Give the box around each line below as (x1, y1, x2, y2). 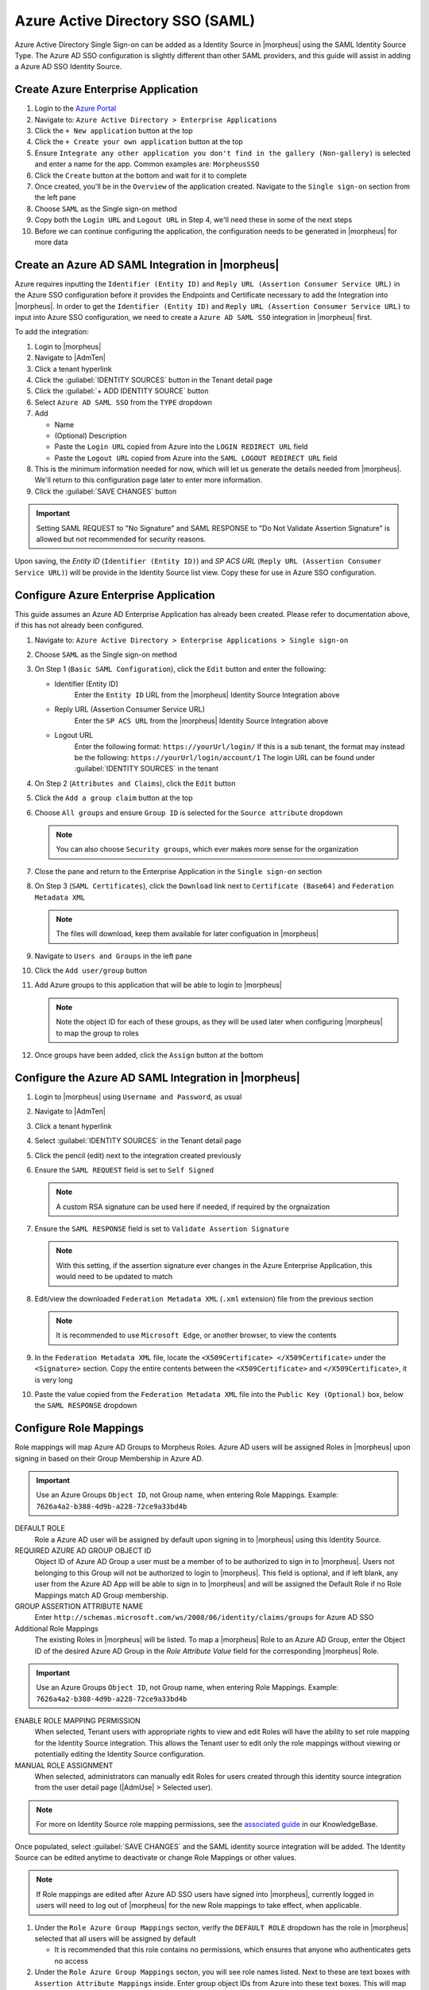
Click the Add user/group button (34, 966, 148, 975)
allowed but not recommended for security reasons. (36, 534, 207, 544)
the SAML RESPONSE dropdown (34, 1401, 137, 1411)
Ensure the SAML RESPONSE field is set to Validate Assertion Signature (34, 1224, 290, 1234)
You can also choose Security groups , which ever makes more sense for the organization (56, 845, 359, 854)
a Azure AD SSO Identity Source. (14, 62, 122, 72)
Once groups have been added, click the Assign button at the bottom (34, 1051, 264, 1060)
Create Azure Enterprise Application (14, 83, 199, 96)
